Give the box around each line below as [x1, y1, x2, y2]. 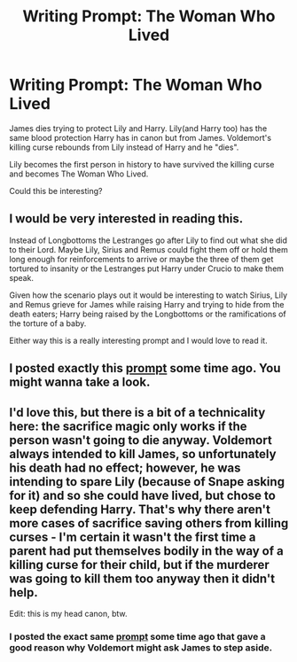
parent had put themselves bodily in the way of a [9, 543, 284, 558]
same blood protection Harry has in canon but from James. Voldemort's [9, 132, 272, 143]
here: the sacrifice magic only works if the [9, 418, 247, 433]
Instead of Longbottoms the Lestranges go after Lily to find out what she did [9, 235, 288, 245]
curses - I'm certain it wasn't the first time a [9, 529, 256, 544]
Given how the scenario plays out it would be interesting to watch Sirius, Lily [9, 290, 288, 300]
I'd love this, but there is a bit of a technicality [9, 405, 266, 420]
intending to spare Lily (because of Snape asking [9, 474, 285, 489]
